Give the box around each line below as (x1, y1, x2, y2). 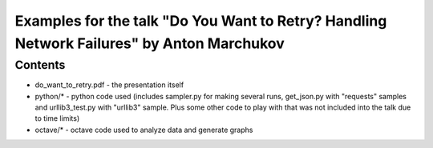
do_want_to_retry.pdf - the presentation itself (34, 80, 184, 90)
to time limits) (34, 114, 80, 123)
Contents (14, 58, 66, 72)
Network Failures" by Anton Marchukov (14, 34, 285, 52)
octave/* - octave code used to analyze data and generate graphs (34, 125, 253, 134)
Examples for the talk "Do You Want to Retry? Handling (14, 12, 387, 30)
